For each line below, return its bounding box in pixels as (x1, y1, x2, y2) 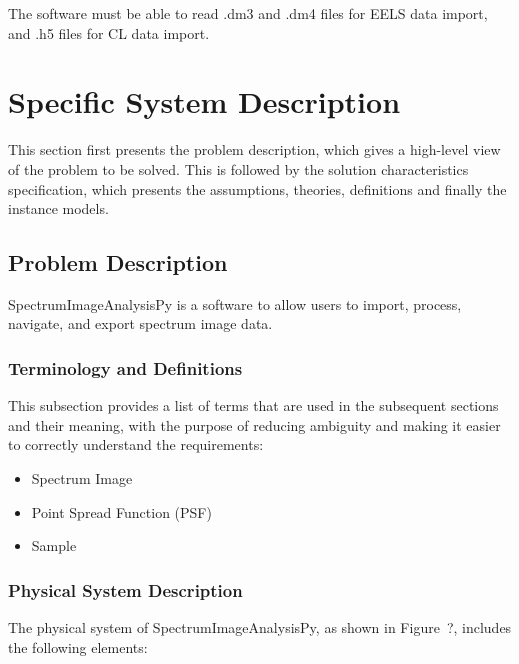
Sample (31, 535, 77, 556)
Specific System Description (8, 81, 401, 122)
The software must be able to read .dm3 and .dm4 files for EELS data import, (8, 3, 488, 23)
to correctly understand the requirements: (8, 434, 264, 455)
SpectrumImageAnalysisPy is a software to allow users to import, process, (8, 293, 462, 314)
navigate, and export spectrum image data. (8, 313, 273, 334)
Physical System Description (8, 577, 243, 602)
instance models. (8, 198, 109, 219)
